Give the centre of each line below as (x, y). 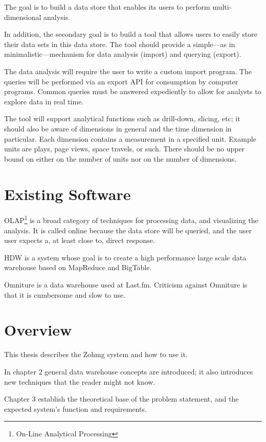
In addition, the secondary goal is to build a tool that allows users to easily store (131, 34)
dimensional (23, 17)
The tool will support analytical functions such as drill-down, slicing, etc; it (122, 118)
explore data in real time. (44, 101)
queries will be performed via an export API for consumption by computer (121, 81)
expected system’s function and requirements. (75, 408)
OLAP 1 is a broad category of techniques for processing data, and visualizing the (131, 219)
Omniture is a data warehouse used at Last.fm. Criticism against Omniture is (126, 285)
